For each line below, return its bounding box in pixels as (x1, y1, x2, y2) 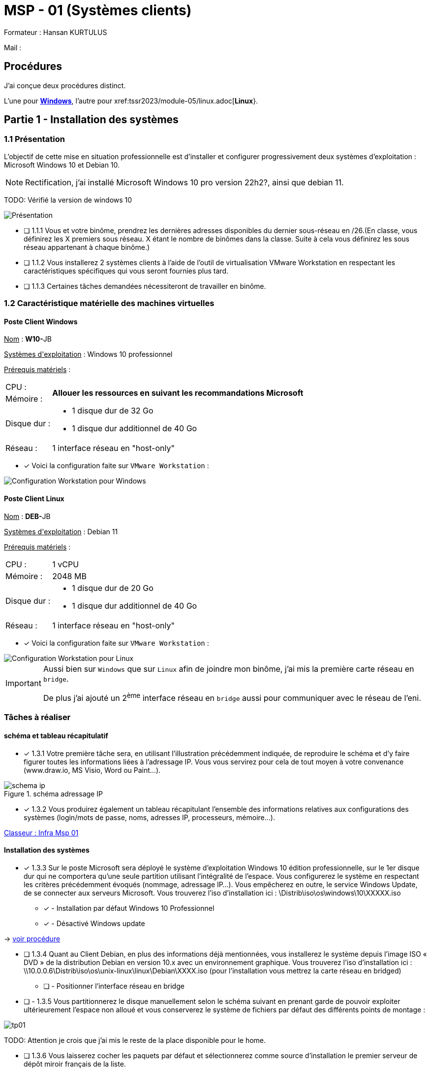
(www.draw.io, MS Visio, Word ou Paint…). (24, 765, 161, 774)
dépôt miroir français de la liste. (24, 1059, 126, 1068)
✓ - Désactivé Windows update (43, 919, 145, 928)
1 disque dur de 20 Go (72, 583, 154, 593)
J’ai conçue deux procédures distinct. (4, 81, 126, 90)
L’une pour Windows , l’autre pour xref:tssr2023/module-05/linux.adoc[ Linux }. (4, 96, 258, 105)
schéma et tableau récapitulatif (4, 731, 108, 740)
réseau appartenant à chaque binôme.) (24, 242, 150, 251)
